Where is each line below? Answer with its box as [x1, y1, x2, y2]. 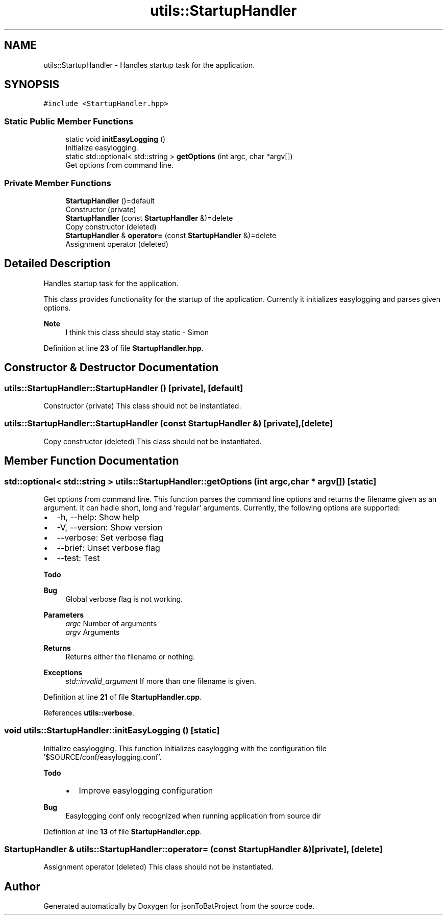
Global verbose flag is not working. [65, 594, 183, 603]
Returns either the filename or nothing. [65, 652, 195, 661]
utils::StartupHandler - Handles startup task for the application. [43, 60, 255, 69]
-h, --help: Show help [57, 512, 139, 522]
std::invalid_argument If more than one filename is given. [65, 676, 256, 685]
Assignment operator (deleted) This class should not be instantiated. [43, 862, 274, 872]
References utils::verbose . [43, 708, 134, 717]
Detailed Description [4, 257, 111, 270]
